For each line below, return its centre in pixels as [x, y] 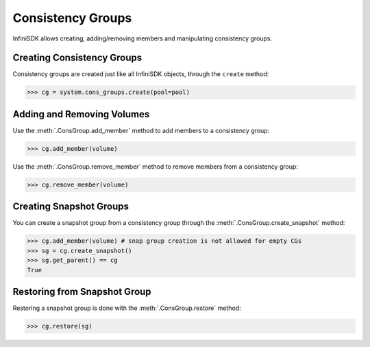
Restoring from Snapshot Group [82, 291]
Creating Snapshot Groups [71, 207]
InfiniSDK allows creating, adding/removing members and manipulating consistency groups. [143, 38]
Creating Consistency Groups [77, 58]
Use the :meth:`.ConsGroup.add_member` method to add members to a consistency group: [141, 130]
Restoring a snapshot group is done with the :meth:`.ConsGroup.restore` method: [127, 308]
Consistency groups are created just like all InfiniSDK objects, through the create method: [141, 74]
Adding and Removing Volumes [81, 114]
